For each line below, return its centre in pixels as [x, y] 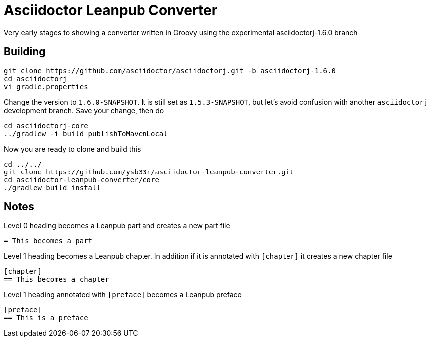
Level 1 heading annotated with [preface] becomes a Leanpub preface [123, 295]
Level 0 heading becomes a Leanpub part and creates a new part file [117, 226]
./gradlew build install [52, 188]
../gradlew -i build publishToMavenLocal [86, 133]
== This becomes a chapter [57, 279]
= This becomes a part [48, 241]
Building [25, 52]
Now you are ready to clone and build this [72, 149]
